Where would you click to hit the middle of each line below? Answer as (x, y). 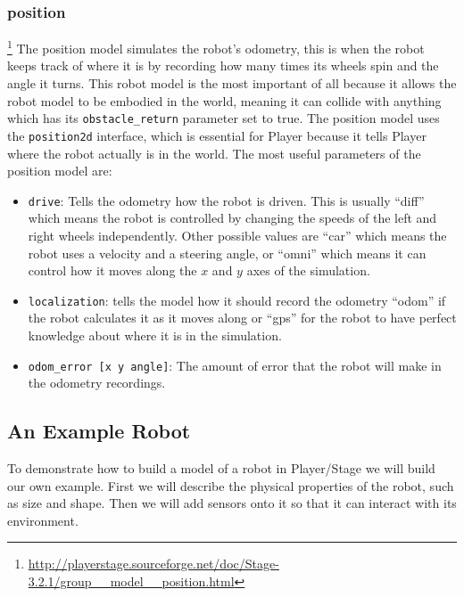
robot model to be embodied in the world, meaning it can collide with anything (224, 100)
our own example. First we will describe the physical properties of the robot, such (231, 485)
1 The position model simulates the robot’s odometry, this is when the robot (216, 47)
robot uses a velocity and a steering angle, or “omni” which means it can (227, 253)
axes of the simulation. (308, 270)
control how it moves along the (112, 270)
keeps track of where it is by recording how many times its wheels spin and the (223, 65)
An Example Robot (99, 431)
